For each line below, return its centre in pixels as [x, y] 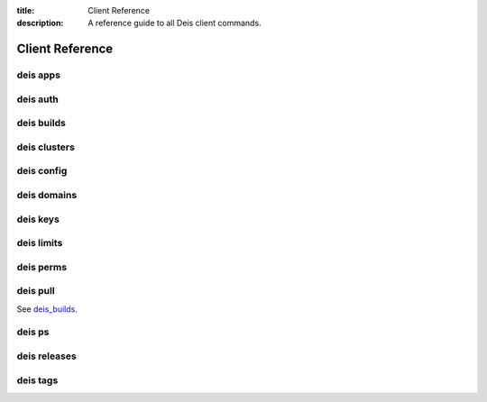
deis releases [46, 356]
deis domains [47, 195]
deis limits [40, 243]
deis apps [38, 75]
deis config [42, 171]
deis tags [37, 380]
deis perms [42, 267]
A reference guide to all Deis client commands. [175, 23]
